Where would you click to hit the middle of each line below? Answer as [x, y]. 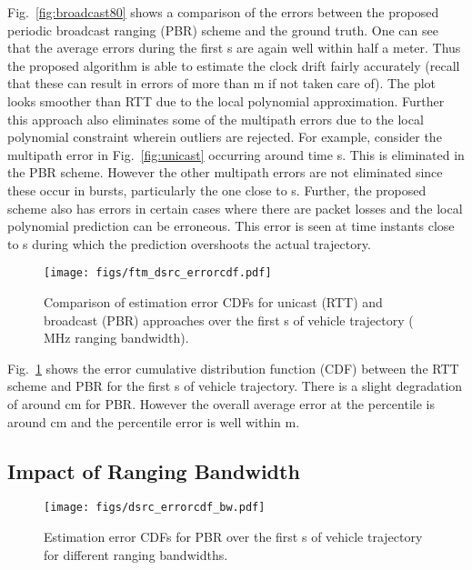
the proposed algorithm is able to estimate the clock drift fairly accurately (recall [234, 65]
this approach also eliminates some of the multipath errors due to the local [216, 119]
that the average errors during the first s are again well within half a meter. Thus [234, 48]
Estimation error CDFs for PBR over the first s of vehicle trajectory [233, 536]
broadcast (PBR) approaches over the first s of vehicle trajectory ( [229, 320]
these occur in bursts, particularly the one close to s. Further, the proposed [217, 190]
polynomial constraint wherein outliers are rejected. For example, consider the [225, 137]
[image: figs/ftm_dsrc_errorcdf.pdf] [158, 273]
